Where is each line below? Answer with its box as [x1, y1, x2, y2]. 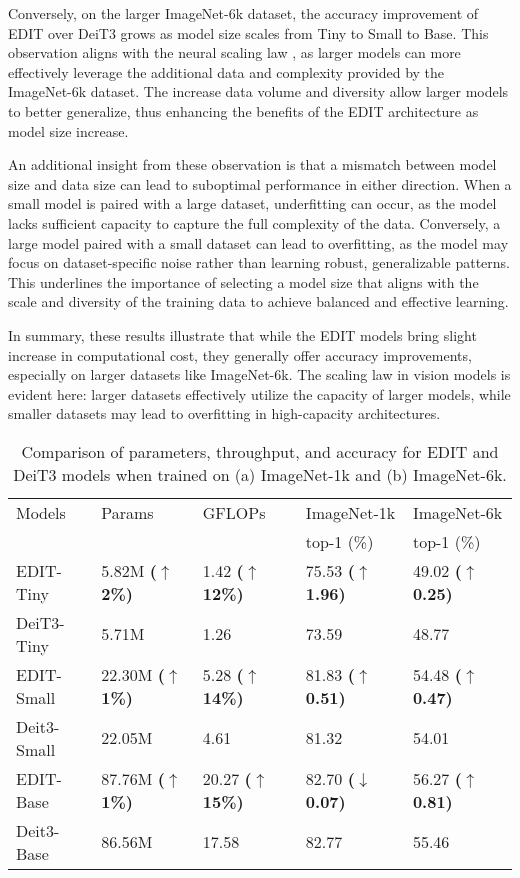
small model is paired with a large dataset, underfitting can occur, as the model [8, 193, 497, 214]
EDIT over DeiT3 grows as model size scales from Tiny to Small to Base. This [8, 22, 489, 43]
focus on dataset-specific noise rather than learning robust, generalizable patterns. [8, 252, 510, 273]
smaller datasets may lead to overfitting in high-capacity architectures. [8, 403, 441, 424]
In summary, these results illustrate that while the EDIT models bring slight [8, 324, 477, 345]
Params [101, 500, 154, 524]
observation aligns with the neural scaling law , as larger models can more [8, 42, 461, 63]
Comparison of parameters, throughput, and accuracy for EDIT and [21, 439, 499, 463]
